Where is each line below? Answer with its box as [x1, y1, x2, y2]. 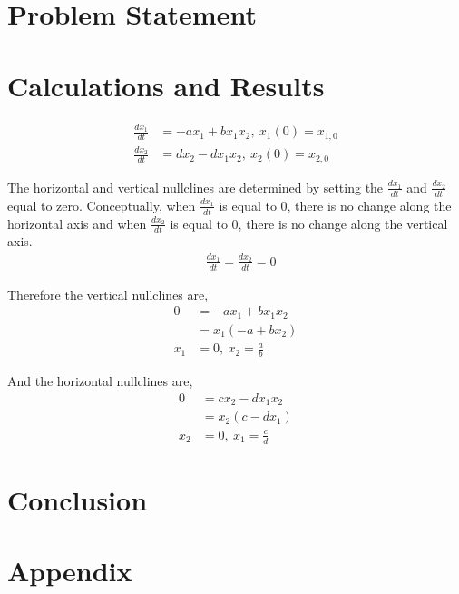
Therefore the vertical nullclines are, [7, 284, 209, 303]
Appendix [7, 552, 132, 589]
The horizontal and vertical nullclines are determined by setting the [7, 177, 384, 196]
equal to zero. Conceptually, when [7, 195, 196, 214]
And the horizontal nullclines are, [7, 371, 193, 391]
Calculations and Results [7, 66, 325, 104]
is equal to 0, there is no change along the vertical [170, 213, 448, 233]
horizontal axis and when [7, 213, 147, 233]
